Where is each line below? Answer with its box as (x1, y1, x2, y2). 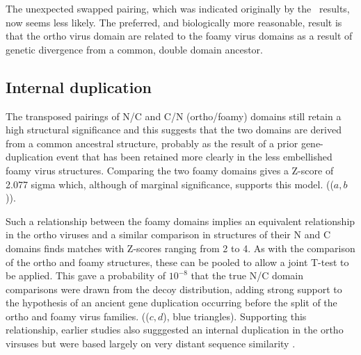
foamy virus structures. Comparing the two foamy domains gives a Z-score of (6, 163, 334, 177)
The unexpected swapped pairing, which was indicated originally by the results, (6, 1, 350, 15)
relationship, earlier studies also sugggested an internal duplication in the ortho (6, 322, 344, 337)
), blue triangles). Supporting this (163, 308, 307, 323)
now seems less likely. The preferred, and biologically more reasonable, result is (6, 15, 342, 29)
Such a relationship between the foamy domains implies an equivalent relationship (6, 213, 355, 228)
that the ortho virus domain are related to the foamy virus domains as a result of (6, 28, 353, 43)
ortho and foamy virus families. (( (6, 308, 150, 323)
